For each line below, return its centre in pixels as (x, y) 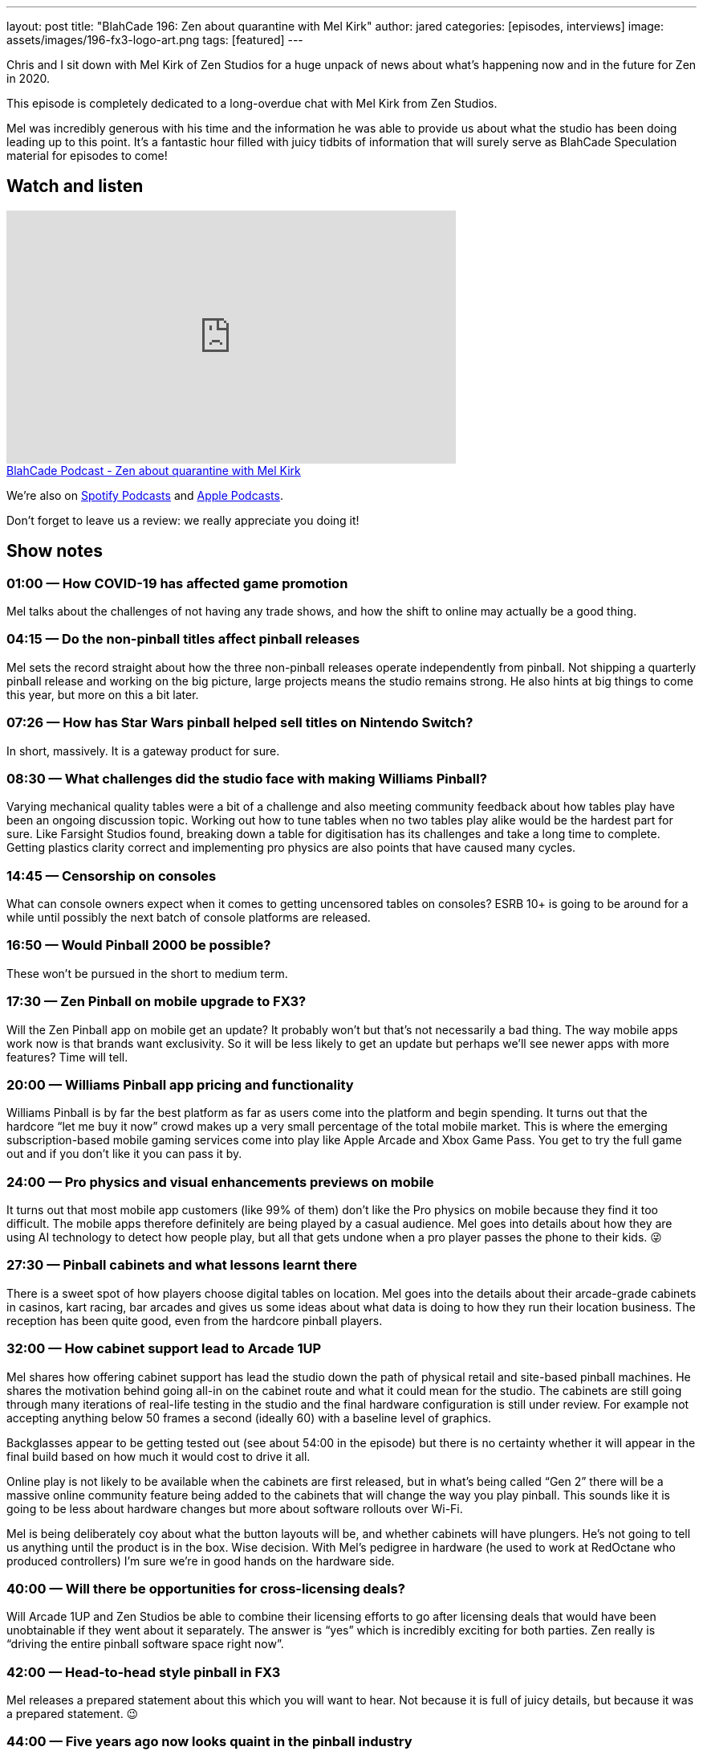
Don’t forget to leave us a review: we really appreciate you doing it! (183, 520)
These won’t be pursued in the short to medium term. (147, 973)
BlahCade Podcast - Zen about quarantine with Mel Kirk (154, 470)
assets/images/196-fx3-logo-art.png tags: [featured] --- (155, 40)
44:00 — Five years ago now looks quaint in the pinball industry (209, 1742)
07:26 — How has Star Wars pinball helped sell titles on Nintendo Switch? (240, 723)
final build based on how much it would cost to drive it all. (158, 1456)
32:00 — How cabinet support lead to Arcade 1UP (164, 1349)
